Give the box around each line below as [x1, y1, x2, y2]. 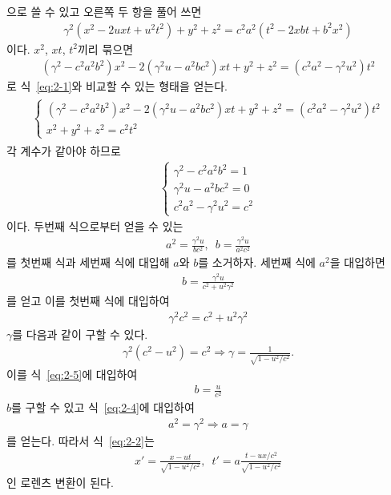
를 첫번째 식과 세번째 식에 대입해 [6, 254, 170, 271]
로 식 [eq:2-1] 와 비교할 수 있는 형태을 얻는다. [6, 78, 228, 95]
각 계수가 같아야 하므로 [6, 142, 121, 159]
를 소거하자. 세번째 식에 [198, 254, 316, 271]
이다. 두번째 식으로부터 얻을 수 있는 [6, 217, 183, 234]
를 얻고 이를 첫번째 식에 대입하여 [6, 292, 170, 309]
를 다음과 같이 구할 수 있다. [12, 325, 148, 342]
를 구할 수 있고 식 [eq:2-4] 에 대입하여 [11, 399, 195, 416]
